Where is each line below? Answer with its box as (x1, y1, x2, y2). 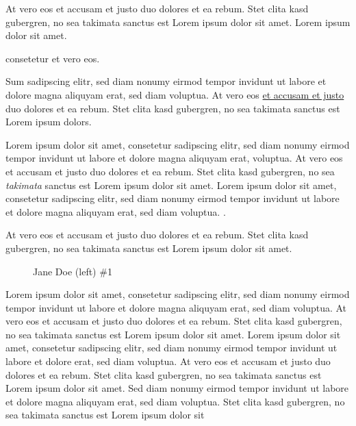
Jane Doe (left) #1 (33, 264, 112, 278)
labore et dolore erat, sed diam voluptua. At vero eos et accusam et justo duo (5, 354, 331, 368)
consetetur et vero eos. (5, 51, 100, 65)
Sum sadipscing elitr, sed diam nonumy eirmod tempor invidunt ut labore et (5, 74, 327, 88)
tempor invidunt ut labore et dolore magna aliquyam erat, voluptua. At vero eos (5, 151, 343, 165)
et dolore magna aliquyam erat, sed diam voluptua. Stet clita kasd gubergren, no (5, 394, 345, 408)
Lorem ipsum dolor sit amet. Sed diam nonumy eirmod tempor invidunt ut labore (5, 381, 349, 395)
